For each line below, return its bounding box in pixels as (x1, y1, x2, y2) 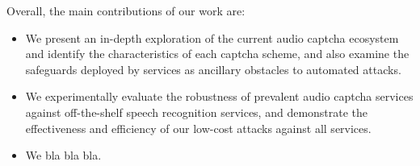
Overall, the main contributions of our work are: (6, 2, 246, 19)
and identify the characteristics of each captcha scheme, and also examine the (25, 45, 409, 62)
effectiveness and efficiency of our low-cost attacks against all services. (25, 119, 372, 136)
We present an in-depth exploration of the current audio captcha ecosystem (25, 29, 399, 46)
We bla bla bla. (25, 147, 102, 164)
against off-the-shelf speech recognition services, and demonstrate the (25, 103, 368, 120)
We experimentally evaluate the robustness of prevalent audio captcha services (25, 88, 414, 105)
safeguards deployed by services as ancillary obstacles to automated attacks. (25, 60, 401, 77)
